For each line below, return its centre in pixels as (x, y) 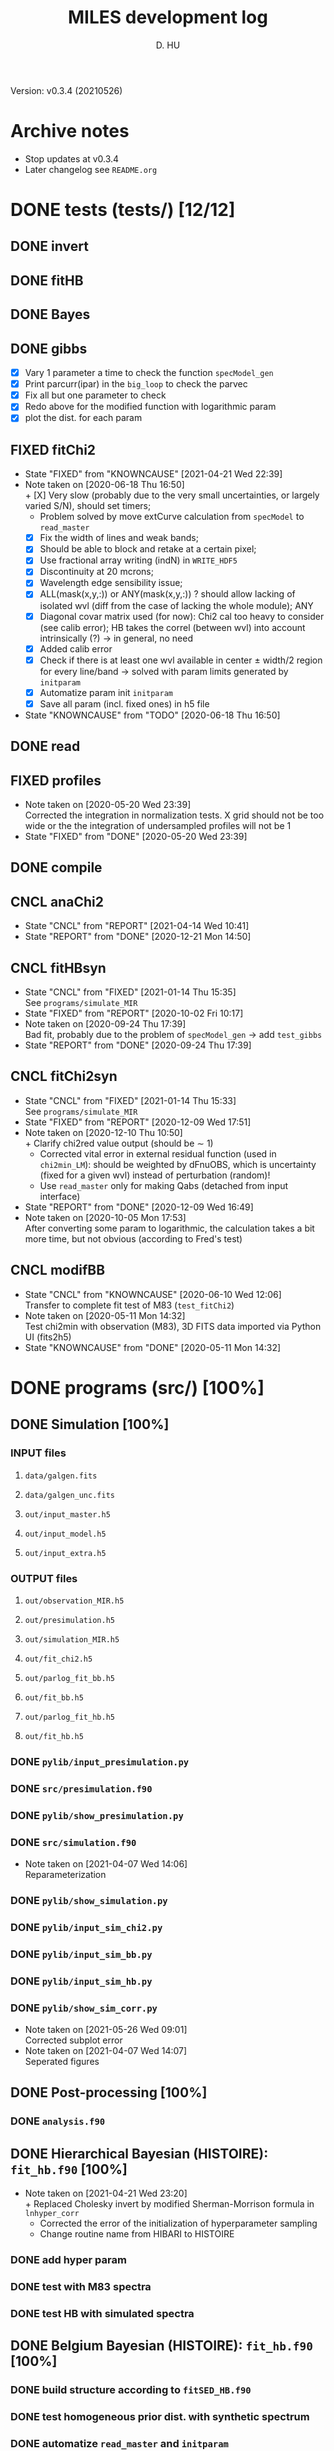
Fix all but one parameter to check (95, 395)
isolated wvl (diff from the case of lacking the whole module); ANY (176, 605)
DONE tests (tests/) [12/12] (123, 210)
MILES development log (168, 17)
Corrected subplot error (73, 2040)
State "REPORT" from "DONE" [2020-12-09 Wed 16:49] (139, 1207)
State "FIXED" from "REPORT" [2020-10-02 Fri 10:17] (134, 1013)
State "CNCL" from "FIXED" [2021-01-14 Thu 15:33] (130, 1100)
